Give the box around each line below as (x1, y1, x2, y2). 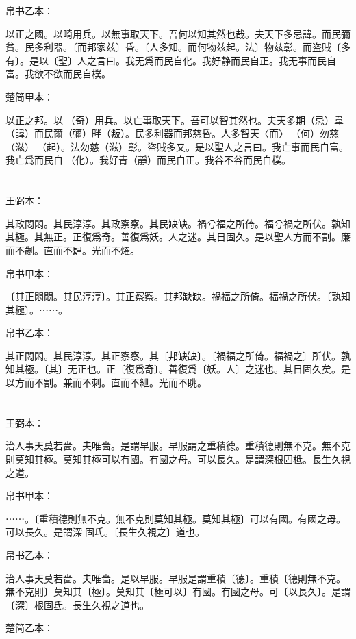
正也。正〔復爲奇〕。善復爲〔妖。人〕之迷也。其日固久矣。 (77, 362, 341, 376)
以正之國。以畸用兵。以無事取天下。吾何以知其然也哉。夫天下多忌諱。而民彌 (5, 26, 351, 40)
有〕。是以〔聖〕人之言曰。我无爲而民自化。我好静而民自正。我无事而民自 (5, 53, 336, 67)
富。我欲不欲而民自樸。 (5, 66, 111, 81)
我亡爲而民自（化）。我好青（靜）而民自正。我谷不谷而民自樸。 (5, 153, 291, 167)
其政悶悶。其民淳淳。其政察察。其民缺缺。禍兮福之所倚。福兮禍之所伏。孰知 (5, 216, 351, 230)
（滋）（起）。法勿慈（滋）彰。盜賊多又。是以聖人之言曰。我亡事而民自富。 (5, 139, 348, 153)
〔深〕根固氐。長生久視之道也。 (5, 597, 149, 612)
